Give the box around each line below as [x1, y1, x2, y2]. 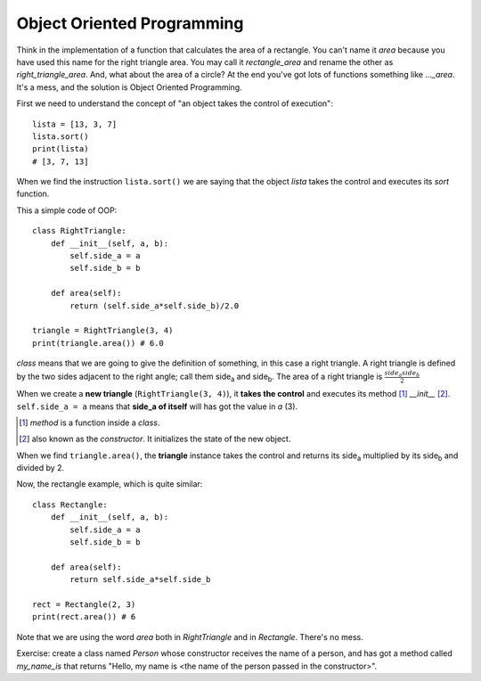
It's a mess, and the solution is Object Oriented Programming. [16, 81, 242, 93]
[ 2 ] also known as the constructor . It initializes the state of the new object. [19, 433, 291, 445]
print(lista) [32, 144, 89, 154]
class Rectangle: [32, 499, 108, 510]
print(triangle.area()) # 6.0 [32, 338, 165, 348]
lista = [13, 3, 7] [32, 119, 118, 129]
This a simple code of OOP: [16, 205, 118, 216]
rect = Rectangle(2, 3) [32, 599, 136, 610]
